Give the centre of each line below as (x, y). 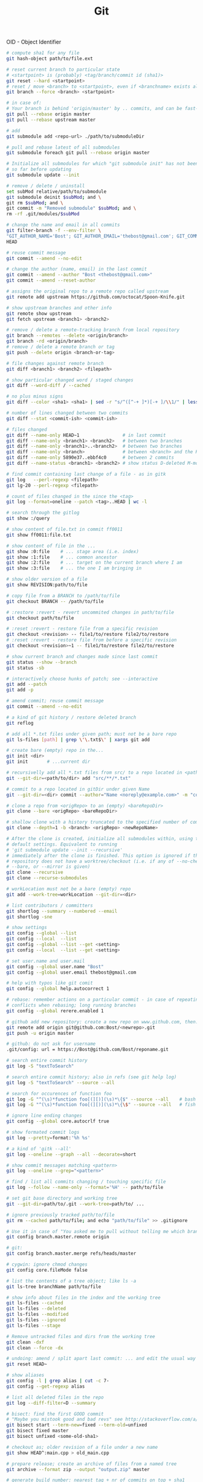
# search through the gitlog (43, 513)
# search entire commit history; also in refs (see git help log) (92, 1077)
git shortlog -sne (29, 917)
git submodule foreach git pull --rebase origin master (78, 153)
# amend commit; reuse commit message (55, 701)
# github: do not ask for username (51, 1044)
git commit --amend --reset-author (51, 280)
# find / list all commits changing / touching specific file (86, 1182)
